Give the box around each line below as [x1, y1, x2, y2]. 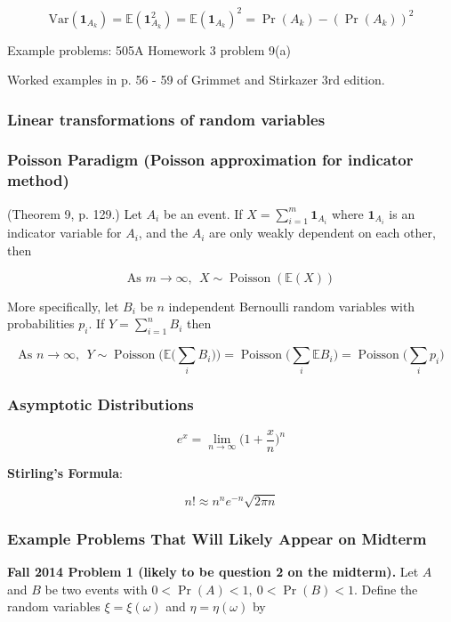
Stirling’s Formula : [7, 463, 124, 481]
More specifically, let [7, 296, 119, 315]
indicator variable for [7, 223, 122, 242]
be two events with [44, 579, 148, 598]
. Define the [353, 579, 418, 598]
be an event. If [163, 204, 243, 222]
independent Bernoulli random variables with [168, 296, 415, 315]
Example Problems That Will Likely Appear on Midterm [7, 527, 427, 549]
